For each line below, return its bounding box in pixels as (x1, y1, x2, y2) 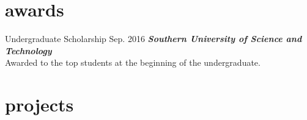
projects (5, 92, 74, 117)
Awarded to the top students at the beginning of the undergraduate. (5, 56, 261, 69)
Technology (5, 44, 52, 57)
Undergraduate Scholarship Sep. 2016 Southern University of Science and (5, 32, 302, 45)
